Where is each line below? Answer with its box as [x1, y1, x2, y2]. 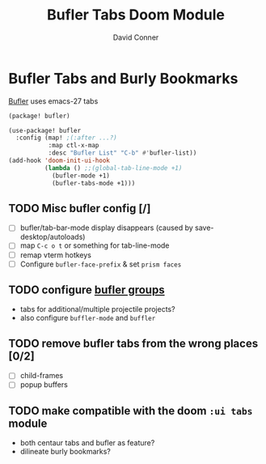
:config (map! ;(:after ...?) [15, 134, 117, 143]
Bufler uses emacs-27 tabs [8, 96, 99, 106]
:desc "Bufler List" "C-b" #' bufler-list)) [48, 149, 197, 157]
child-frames [19, 371, 63, 381]
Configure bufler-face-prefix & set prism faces [19, 259, 182, 269]
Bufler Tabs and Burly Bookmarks [8, 69, 239, 87]
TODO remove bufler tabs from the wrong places [8, 336, 259, 350]
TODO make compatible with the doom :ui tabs [8, 403, 253, 418]
